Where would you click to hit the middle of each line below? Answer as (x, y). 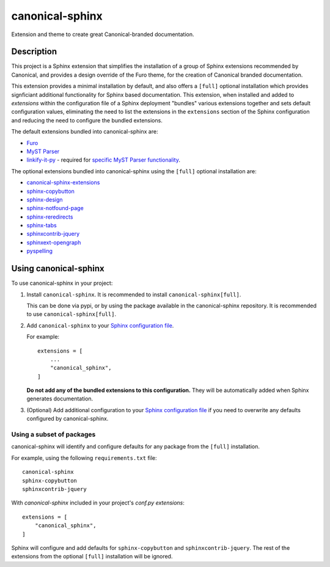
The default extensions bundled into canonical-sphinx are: (85, 132)
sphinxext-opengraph (54, 242)
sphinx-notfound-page (55, 208)
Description (34, 52)
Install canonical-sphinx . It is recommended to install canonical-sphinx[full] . (134, 295)
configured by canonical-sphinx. (68, 419)
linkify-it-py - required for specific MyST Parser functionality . (103, 160)
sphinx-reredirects (50, 217)
